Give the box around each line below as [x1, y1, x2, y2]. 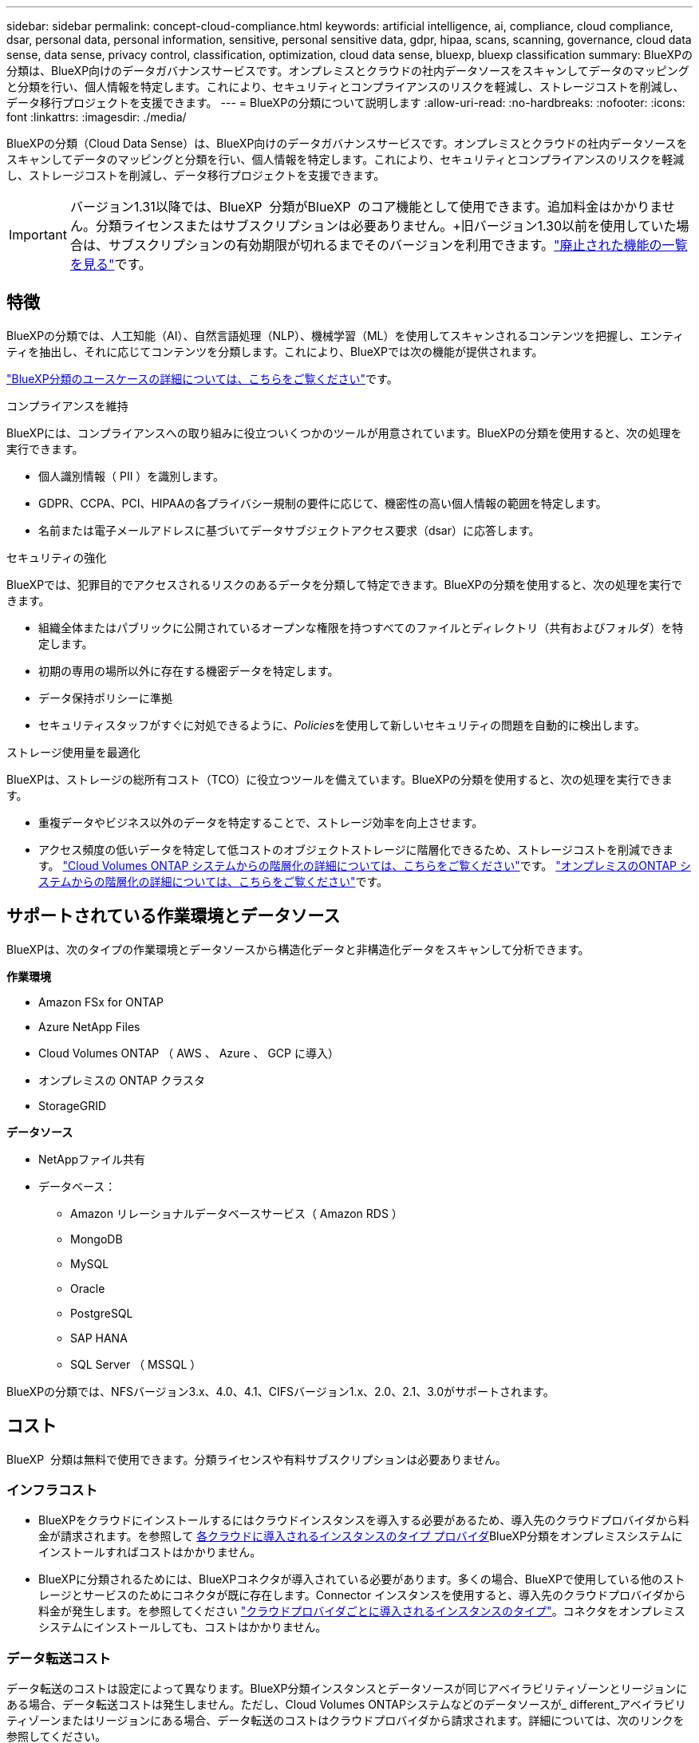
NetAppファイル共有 [38, 1152, 146, 1166]
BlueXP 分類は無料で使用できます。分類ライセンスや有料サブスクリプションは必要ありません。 [6, 1452, 507, 1466]
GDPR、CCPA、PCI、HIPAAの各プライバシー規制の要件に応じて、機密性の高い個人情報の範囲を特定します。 [38, 496, 607, 510]
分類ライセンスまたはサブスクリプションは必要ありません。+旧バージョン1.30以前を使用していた [95, 218, 677, 234]
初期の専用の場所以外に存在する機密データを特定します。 [38, 663, 339, 678]
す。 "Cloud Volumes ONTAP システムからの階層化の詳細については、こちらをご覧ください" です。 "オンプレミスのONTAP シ [38, 858, 691, 872]
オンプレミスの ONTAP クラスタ [38, 1073, 205, 1087]
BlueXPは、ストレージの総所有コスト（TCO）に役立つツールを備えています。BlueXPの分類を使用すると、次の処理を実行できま [6, 772, 673, 786]
